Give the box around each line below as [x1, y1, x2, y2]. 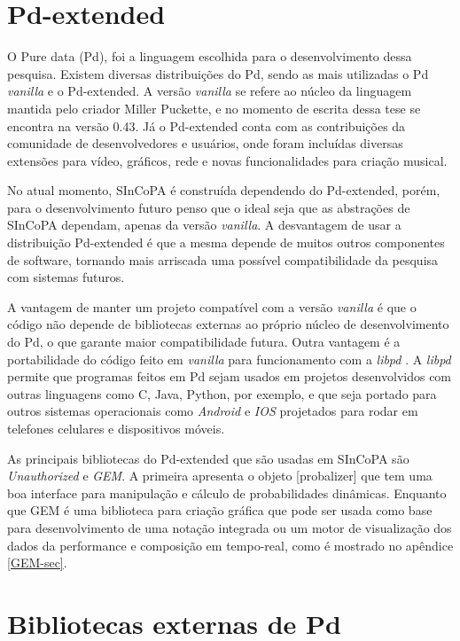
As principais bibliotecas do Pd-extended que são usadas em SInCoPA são [7, 449, 409, 467]
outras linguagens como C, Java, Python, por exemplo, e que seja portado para [7, 384, 437, 403]
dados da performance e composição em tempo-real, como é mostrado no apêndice [7, 535, 454, 554]
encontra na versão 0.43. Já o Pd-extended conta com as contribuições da [7, 116, 406, 135]
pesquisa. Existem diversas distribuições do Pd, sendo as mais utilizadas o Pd [7, 64, 429, 82]
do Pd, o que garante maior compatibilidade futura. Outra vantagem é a [7, 332, 401, 351]
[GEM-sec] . [7, 553, 67, 572]
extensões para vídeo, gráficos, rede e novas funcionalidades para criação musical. [7, 151, 448, 169]
